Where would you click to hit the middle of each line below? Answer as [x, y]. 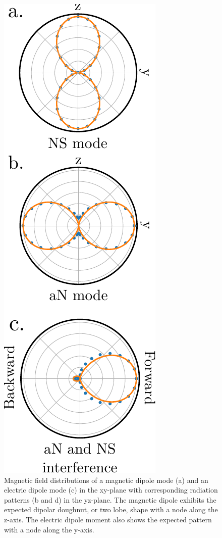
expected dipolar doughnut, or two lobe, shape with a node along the [111, 509]
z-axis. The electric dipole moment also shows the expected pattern [108, 519]
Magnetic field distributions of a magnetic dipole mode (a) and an [106, 480]
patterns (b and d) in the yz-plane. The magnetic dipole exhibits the [110, 499]
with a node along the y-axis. [49, 529]
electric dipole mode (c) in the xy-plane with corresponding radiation [111, 490]
